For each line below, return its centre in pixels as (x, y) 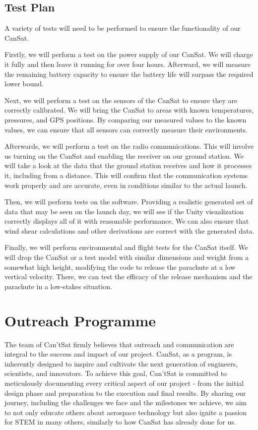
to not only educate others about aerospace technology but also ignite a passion (126, 412)
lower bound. (24, 84)
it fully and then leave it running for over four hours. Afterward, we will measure (128, 64)
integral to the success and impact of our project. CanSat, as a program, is (118, 354)
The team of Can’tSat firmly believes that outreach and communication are (119, 344)
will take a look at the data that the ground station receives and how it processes (128, 165)
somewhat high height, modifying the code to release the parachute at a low (120, 267)
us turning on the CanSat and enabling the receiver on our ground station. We (124, 155)
